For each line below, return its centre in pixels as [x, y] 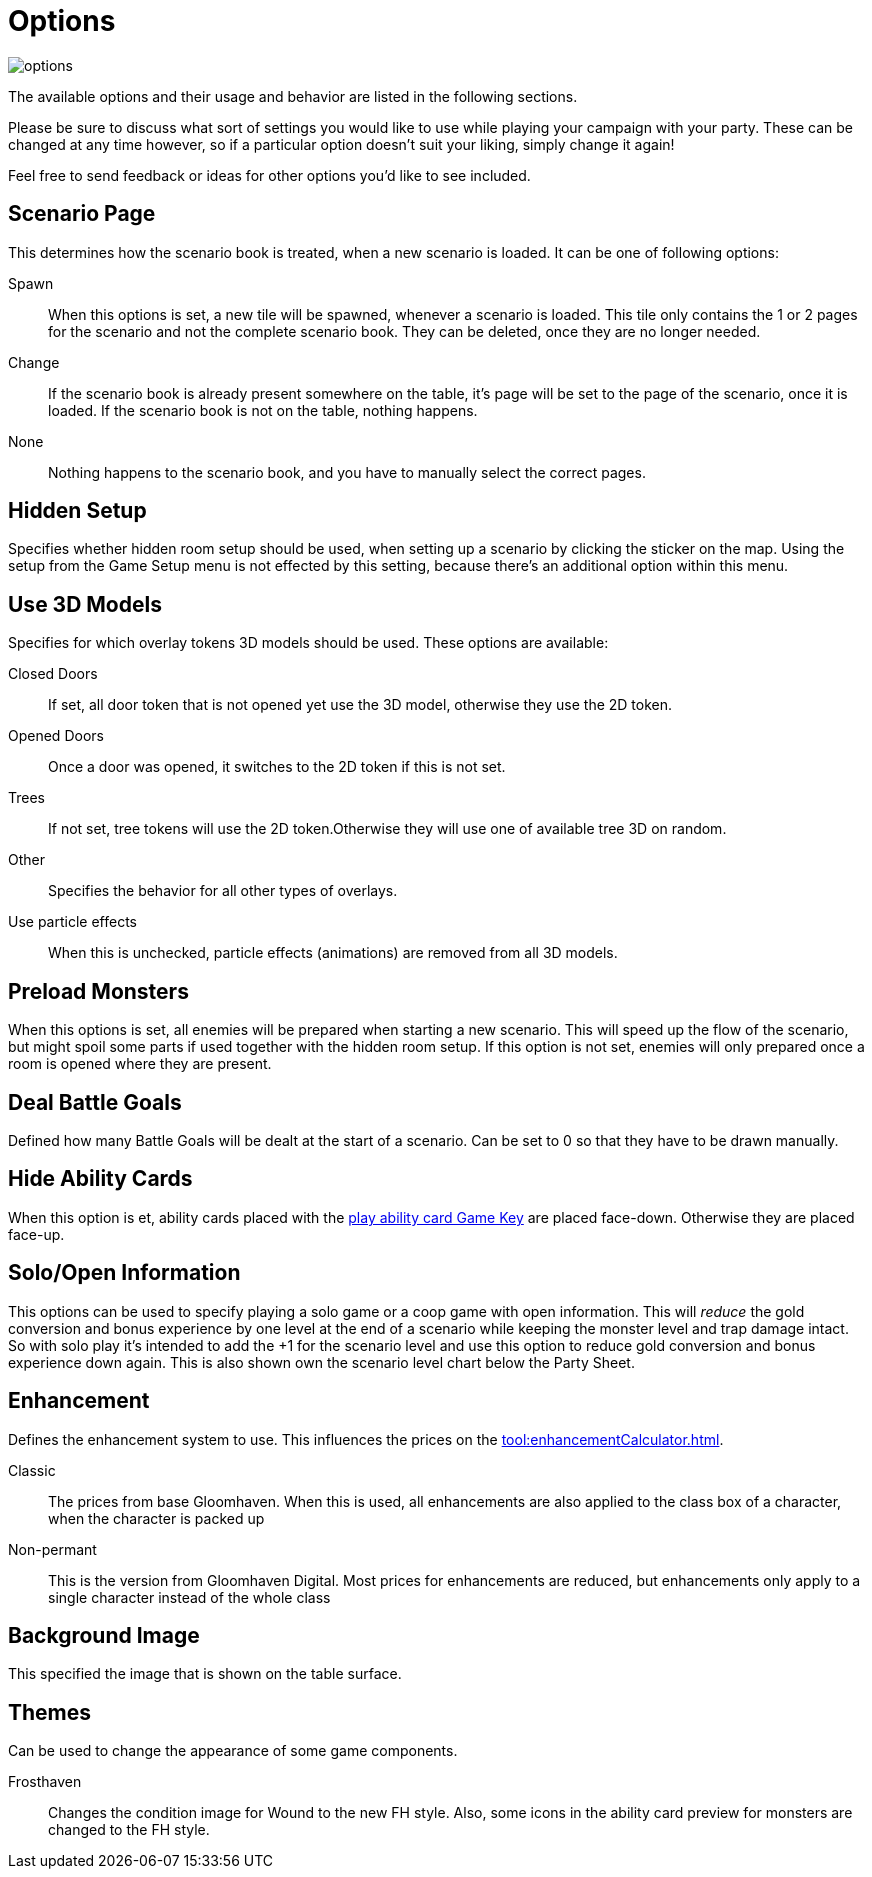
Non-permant [52, 1549]
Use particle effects [72, 922]
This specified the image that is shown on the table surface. [205, 1674]
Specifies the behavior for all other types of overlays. [223, 891]
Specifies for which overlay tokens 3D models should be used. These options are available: [308, 643]
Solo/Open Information [124, 1273]
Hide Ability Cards [100, 1179]
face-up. [36, 1234]
